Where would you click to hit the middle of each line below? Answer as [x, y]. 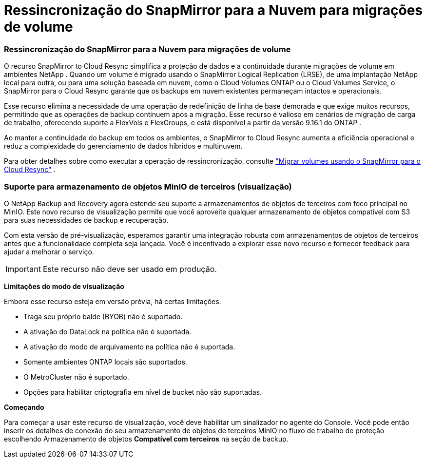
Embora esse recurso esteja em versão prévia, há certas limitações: [113, 301]
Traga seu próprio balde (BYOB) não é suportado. [103, 316]
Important [23, 269]
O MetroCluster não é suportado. [76, 377]
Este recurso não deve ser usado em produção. [130, 269]
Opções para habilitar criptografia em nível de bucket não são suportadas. [143, 392]
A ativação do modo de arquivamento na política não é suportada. [129, 346]
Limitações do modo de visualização [64, 286]
